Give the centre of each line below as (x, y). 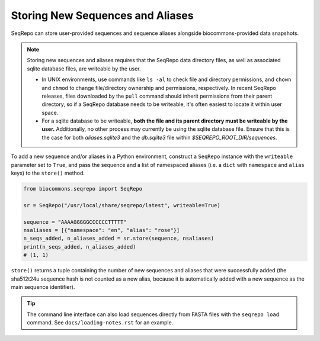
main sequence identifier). (43, 287)
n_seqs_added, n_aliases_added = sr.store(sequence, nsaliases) (119, 239)
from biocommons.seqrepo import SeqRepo (83, 189)
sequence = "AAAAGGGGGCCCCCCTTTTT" (75, 222)
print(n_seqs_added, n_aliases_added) (80, 247)
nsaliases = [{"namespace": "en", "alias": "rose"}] (102, 230)
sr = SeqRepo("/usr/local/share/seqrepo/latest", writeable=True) (122, 205)
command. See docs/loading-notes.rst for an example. (100, 323)
